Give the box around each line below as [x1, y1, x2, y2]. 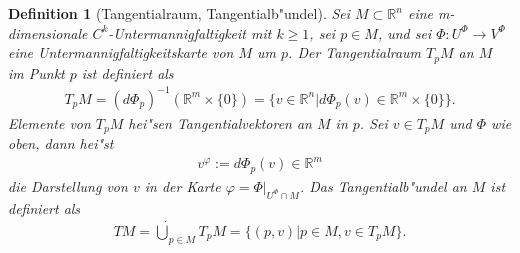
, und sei [377, 22, 432, 43]
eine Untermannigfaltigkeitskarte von [8, 42, 234, 63]
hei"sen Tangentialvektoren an [128, 112, 312, 133]
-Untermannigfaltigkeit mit [108, 22, 272, 43]
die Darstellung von [8, 175, 128, 196]
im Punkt [8, 62, 65, 83]
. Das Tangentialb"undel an [299, 175, 467, 196]
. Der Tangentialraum [288, 42, 422, 63]
